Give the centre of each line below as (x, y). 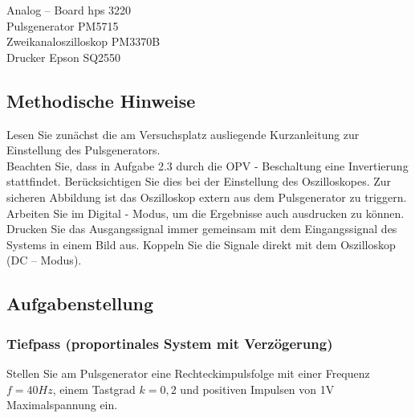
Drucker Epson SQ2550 (64, 57)
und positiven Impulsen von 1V (257, 389)
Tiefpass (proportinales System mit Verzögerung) (170, 343)
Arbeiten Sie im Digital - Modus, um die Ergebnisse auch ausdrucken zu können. (205, 213)
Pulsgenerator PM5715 (63, 25)
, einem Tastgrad (94, 389)
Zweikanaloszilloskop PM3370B (83, 41)
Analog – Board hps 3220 (69, 10)
